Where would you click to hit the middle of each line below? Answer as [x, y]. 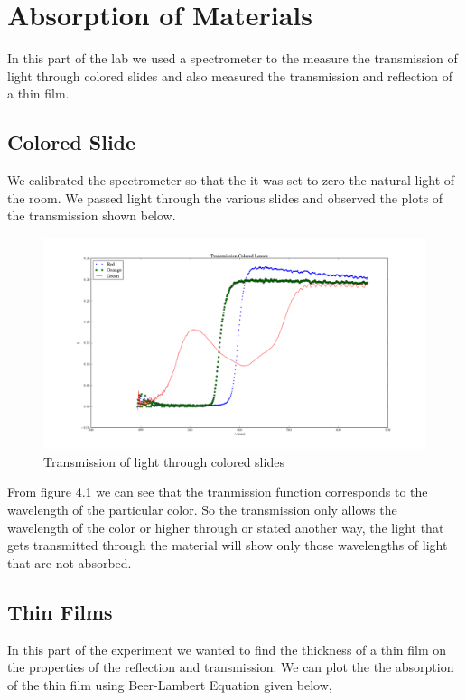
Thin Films [60, 611]
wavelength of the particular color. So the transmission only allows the [202, 510]
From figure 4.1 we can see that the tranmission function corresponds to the [218, 492]
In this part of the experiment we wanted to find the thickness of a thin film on [227, 649]
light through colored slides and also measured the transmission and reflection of [230, 75]
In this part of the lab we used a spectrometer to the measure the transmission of [233, 58]
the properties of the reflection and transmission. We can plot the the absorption [231, 667]
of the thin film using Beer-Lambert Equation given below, [170, 684]
